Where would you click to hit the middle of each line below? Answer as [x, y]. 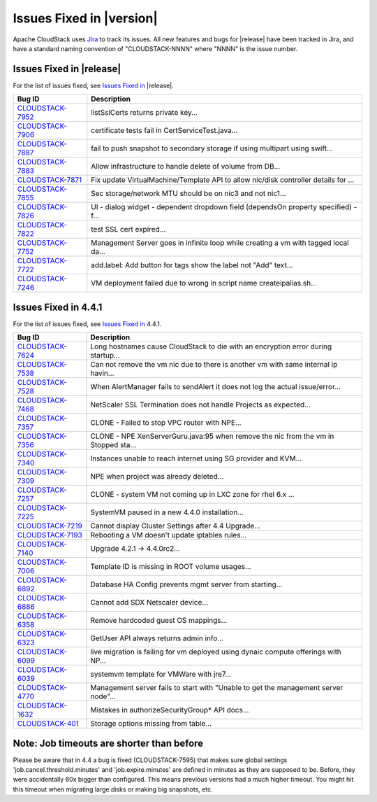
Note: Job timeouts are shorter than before [108, 743]
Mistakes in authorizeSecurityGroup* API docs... [170, 710]
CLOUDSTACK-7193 [50, 535]
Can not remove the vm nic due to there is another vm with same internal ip [214, 365]
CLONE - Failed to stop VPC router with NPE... [166, 423]
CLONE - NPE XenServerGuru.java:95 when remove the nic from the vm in [212, 436]
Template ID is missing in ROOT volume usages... [171, 567]
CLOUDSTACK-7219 [50, 526]
